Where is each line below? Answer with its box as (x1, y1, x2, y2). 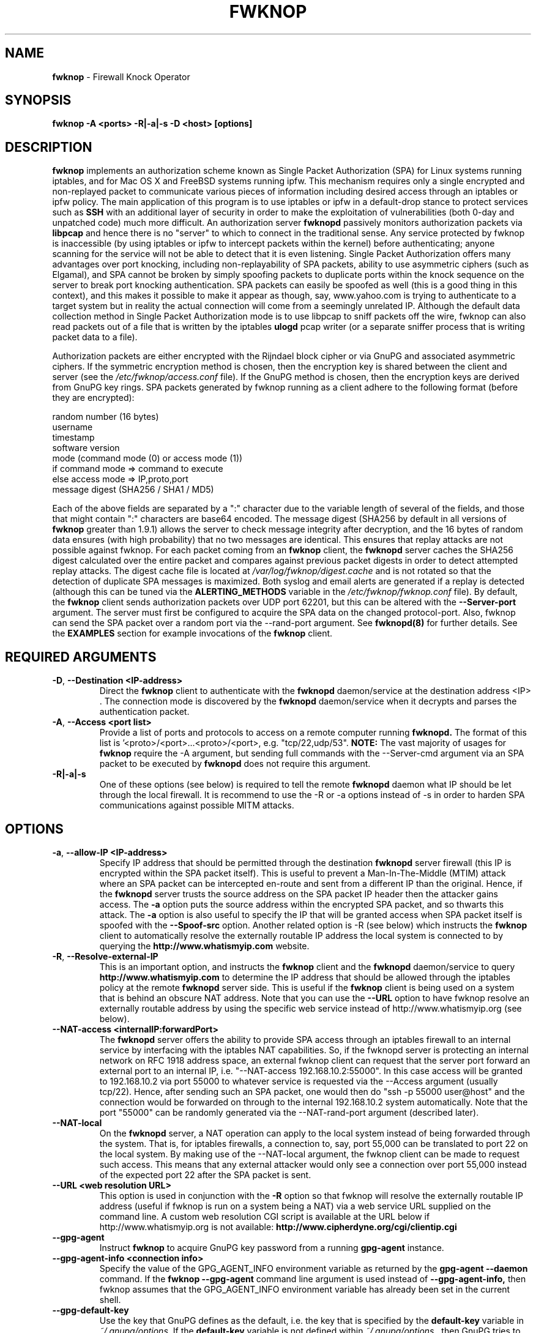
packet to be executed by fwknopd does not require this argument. (99, 758, 371, 769)
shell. (99, 1294, 121, 1305)
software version (52, 442, 120, 454)
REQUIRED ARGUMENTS (5, 649, 157, 665)
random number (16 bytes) (52, 411, 159, 422)
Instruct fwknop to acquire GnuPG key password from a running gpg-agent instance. (99, 1242, 444, 1253)
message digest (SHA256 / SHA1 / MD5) (52, 484, 214, 495)
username (52, 422, 93, 433)
